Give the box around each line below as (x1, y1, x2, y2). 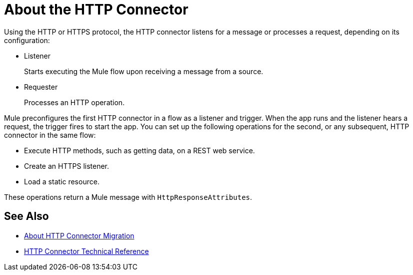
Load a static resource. (24, 177, 99, 186)
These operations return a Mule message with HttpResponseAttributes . (4, 192, 252, 201)
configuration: (4, 36, 50, 45)
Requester (24, 82, 58, 91)
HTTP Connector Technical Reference (24, 246, 149, 255)
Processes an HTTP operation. (24, 98, 125, 107)
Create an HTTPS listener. (24, 161, 109, 170)
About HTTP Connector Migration (24, 231, 134, 240)
